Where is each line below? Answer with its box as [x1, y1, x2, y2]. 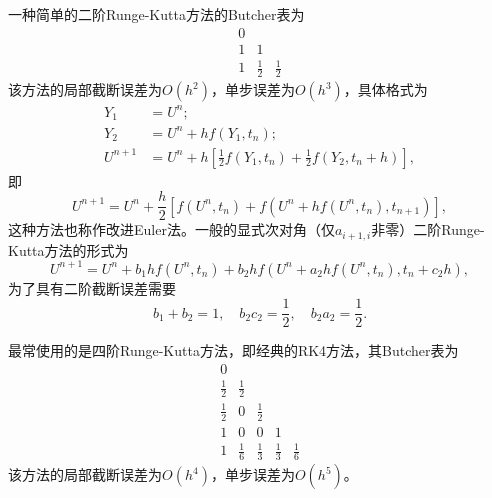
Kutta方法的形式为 [8, 239, 129, 260]
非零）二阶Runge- [371, 219, 485, 240]
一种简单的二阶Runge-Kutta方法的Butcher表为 [8, 4, 305, 24]
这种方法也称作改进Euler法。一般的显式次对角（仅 [8, 219, 335, 240]
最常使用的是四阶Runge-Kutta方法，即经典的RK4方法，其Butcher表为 [8, 340, 459, 361]
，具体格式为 [343, 79, 428, 100]
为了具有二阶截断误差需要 [8, 277, 176, 298]
